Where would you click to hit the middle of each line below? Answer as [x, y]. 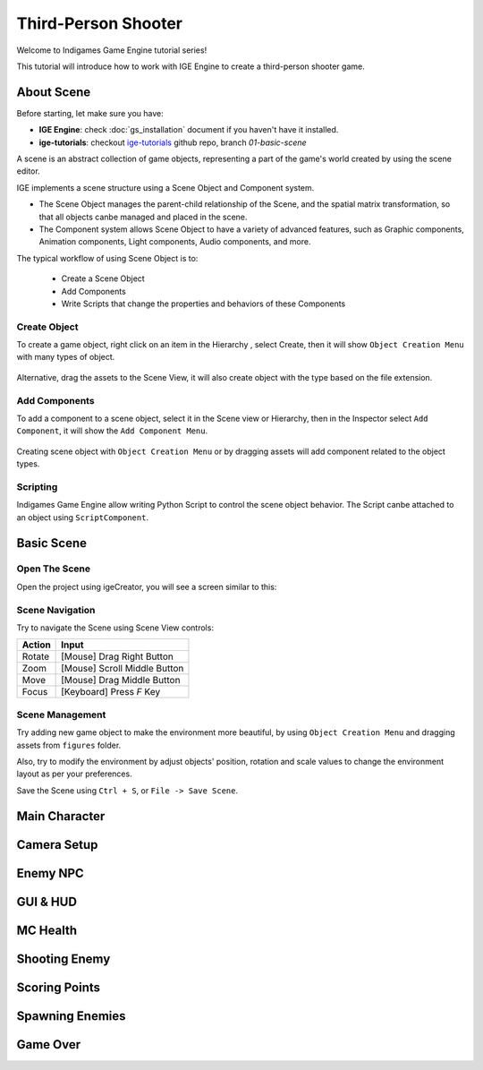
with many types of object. [66, 357]
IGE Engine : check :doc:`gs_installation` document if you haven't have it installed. [189, 130]
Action [36, 645]
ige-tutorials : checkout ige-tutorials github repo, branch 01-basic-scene [173, 142]
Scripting [37, 486]
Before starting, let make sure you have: [90, 113]
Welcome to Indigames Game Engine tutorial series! [112, 50]
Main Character [61, 816]
